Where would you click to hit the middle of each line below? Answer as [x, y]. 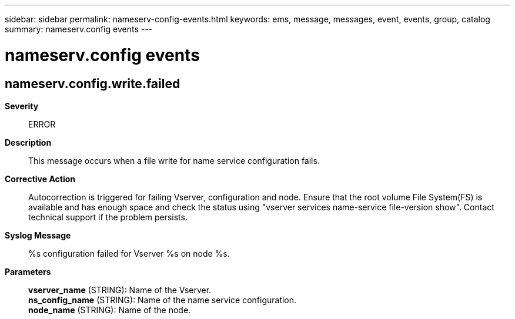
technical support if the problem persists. [108, 217]
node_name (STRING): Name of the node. [110, 310]
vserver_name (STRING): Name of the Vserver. [120, 290]
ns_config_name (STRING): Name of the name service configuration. [163, 300]
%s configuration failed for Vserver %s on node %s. [129, 253]
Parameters [28, 271]
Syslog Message [38, 235]
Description [28, 142]
